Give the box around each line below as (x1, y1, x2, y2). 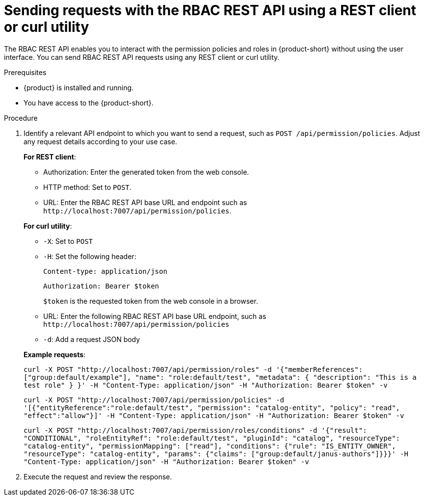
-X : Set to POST (43, 237, 93, 245)
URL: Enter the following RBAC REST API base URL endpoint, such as (43, 312, 266, 320)
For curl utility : (24, 221, 72, 230)
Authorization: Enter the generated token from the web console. (43, 167, 249, 176)
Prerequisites (4, 68, 47, 77)
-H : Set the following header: (43, 252, 136, 261)
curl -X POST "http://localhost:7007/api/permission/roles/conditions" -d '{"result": (24, 426, 367, 434)
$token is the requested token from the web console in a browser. (43, 296, 258, 305)
